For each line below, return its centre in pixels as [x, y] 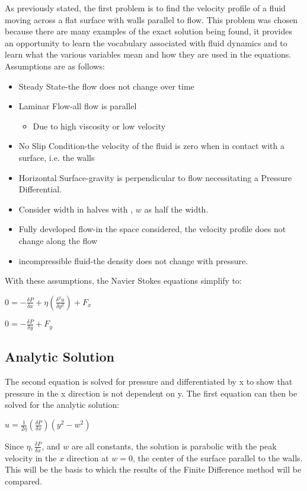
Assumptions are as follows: [55, 66]
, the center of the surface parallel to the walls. [218, 457]
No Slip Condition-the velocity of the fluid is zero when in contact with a [151, 146]
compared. [24, 481]
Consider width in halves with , [76, 209]
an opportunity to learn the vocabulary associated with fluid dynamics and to [146, 42]
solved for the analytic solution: [62, 405]
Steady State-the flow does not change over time [106, 86]
